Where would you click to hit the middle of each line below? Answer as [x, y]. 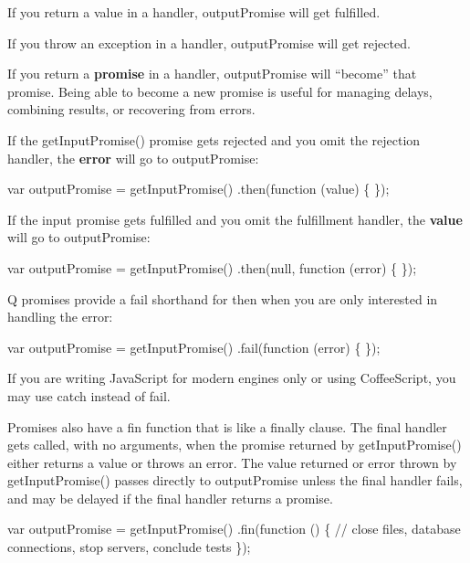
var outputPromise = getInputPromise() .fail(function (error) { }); [194, 347]
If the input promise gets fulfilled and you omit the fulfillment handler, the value [235, 219]
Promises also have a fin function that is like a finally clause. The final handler [227, 426]
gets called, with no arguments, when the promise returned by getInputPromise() [235, 445]
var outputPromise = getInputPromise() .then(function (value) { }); [198, 189]
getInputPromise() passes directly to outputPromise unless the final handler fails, [235, 480]
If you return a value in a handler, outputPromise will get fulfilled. [194, 12]
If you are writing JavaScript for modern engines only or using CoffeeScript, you [232, 378]
